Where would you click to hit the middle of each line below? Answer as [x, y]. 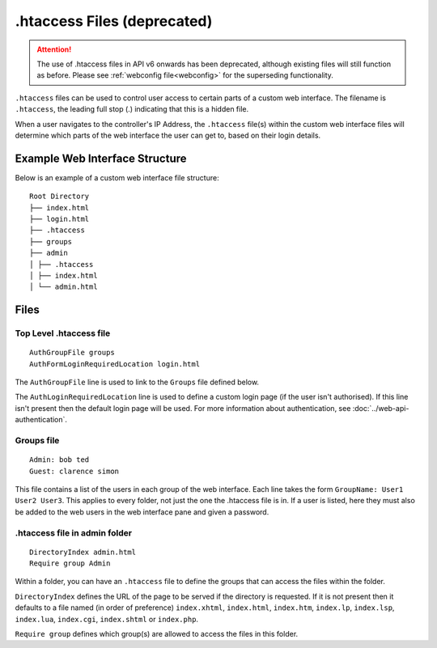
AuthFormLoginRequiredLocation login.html [115, 364]
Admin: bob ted [59, 460]
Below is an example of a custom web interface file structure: [117, 177]
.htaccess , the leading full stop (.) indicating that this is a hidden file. [132, 109]
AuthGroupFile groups [72, 353]
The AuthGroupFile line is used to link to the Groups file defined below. [137, 382]
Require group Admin [70, 563]
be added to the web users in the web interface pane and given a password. [142, 512]
